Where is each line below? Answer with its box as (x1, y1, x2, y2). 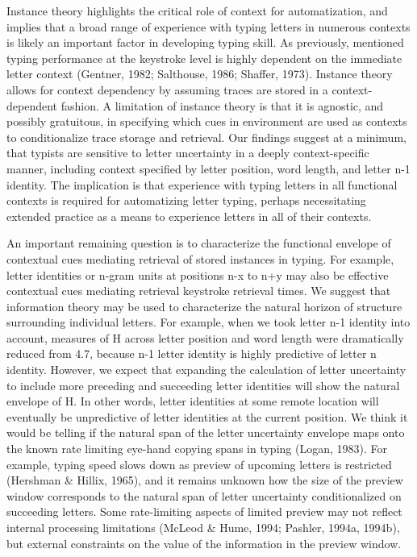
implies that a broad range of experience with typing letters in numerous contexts (6, 18, 411, 35)
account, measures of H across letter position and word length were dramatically (6, 329, 404, 346)
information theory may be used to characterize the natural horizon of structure (6, 297, 402, 314)
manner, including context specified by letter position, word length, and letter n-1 (6, 160, 411, 177)
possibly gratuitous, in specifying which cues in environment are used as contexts (6, 113, 407, 130)
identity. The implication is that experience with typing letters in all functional (6, 176, 398, 193)
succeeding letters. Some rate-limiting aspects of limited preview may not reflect (6, 503, 402, 520)
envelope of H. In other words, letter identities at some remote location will (6, 393, 379, 409)
